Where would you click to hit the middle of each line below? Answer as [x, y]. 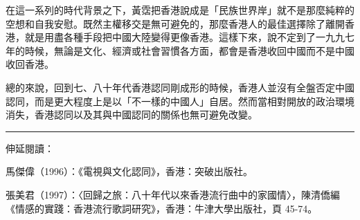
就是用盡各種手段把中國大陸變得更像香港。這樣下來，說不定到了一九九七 [189, 37]
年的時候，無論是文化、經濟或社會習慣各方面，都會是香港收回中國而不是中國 [180, 50]
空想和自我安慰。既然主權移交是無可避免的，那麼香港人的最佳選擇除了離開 [175, 23]
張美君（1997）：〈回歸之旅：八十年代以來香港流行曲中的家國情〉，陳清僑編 [173, 194]
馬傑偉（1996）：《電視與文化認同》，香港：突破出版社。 [129, 171]
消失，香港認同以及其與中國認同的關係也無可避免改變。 [132, 114]
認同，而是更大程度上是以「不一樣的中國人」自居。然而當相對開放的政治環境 [180, 101]
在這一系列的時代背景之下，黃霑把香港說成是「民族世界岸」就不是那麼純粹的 [180, 10]
